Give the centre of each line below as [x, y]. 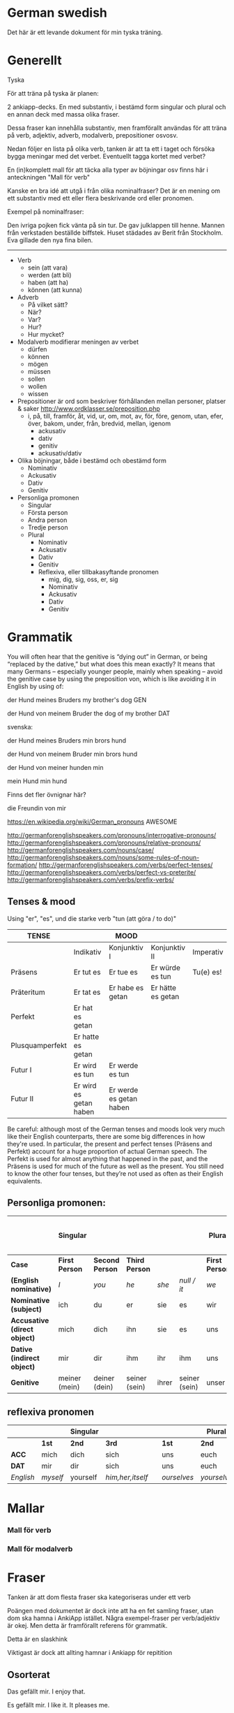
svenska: [20, 727]
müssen [39, 371]
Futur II [22, 1098]
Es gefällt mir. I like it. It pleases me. [58, 1705]
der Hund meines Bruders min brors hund [67, 740]
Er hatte [86, 1037]
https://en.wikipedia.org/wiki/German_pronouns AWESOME [92, 822]
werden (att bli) [49, 275]
